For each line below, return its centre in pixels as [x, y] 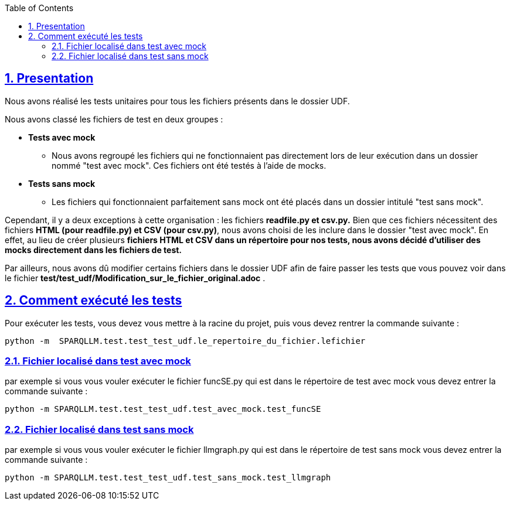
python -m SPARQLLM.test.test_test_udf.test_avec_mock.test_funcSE [163, 409]
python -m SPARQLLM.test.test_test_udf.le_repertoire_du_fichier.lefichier [185, 341]
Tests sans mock [62, 183]
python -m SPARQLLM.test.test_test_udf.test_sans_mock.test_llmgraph [168, 478]
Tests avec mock [62, 137]
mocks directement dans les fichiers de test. [93, 250]
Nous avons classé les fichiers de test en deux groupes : [114, 119]
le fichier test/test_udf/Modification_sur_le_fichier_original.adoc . [135, 278]
